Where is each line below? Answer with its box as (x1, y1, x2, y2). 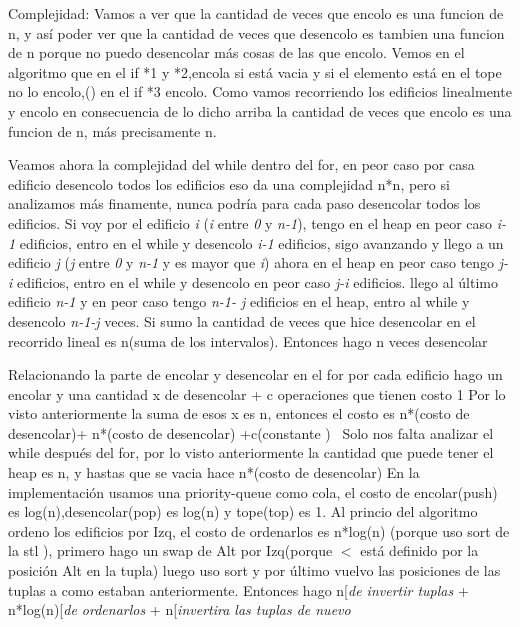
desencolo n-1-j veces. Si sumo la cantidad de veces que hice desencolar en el (8, 310, 476, 331)
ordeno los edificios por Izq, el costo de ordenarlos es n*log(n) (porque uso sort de (8, 520, 510, 541)
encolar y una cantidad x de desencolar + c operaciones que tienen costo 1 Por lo (8, 383, 506, 404)
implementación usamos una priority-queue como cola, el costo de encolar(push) (8, 481, 498, 502)
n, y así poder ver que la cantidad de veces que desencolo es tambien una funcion (8, 22, 505, 43)
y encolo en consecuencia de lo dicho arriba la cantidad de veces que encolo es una (8, 100, 512, 121)
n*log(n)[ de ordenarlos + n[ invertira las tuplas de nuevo (8, 599, 351, 620)
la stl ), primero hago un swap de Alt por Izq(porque (8, 540, 333, 561)
